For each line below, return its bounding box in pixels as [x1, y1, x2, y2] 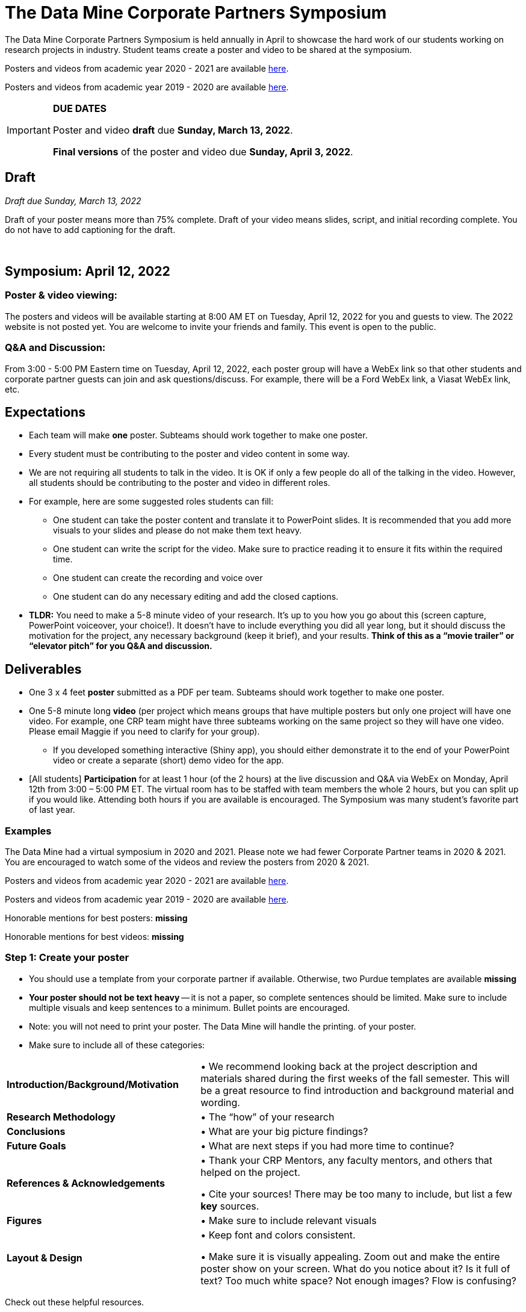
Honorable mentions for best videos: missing [5, 931, 184, 942]
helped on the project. [200, 1166, 300, 1178]
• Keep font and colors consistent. [200, 1228, 356, 1241]
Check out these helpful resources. [5, 1296, 144, 1307]
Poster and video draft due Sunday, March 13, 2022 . [52, 123, 293, 136]
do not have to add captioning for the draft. [5, 224, 176, 235]
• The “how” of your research [200, 1110, 335, 1123]
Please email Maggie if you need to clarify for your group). [29, 726, 260, 737]
